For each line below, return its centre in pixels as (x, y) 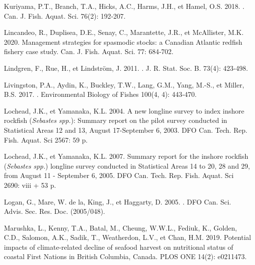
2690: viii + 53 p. (30, 185)
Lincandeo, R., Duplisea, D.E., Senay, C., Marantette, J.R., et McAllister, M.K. (124, 32)
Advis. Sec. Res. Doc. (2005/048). (55, 211)
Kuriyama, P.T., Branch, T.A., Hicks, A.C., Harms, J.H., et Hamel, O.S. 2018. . (124, 6)
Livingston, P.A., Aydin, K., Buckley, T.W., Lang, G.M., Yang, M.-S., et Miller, (124, 84)
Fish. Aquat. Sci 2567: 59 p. (46, 139)
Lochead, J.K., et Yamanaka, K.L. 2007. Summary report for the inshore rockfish (126, 156)
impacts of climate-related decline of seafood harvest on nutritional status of (119, 247)
